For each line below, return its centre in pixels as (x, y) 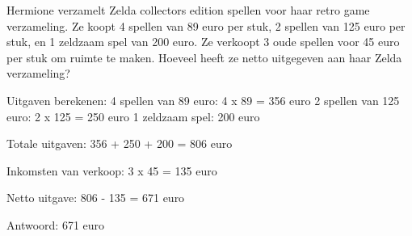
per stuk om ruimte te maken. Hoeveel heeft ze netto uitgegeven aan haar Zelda (204, 57)
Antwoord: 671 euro (56, 224)
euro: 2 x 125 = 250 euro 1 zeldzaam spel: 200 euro (133, 116)
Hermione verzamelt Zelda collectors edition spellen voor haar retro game (188, 10)
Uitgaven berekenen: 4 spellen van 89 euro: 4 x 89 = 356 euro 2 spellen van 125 (203, 100)
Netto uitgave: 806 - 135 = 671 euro (96, 198)
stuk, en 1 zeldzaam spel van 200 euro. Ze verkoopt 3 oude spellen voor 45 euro (203, 42)
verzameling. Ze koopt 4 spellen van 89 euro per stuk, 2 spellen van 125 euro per (206, 25)
